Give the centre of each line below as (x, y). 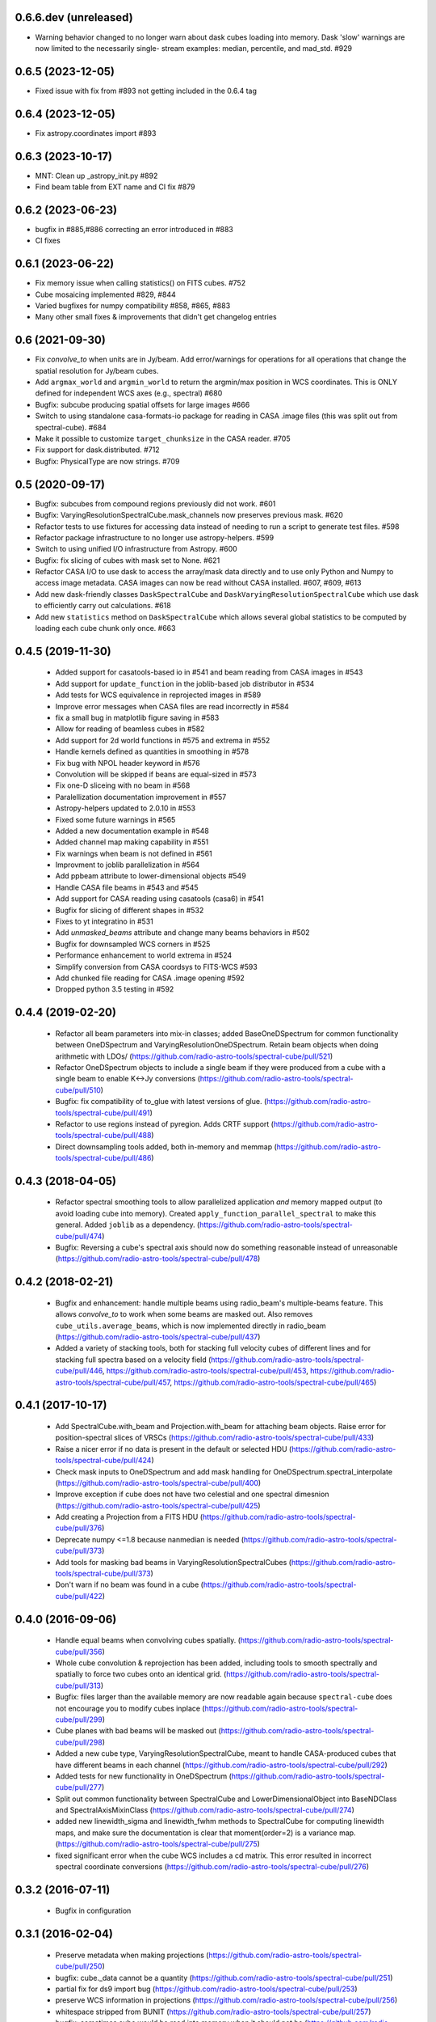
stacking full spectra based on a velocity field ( (133, 1360)
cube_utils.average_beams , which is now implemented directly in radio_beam (191, 1326)
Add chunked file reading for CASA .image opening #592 (150, 978)
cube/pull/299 (79, 1720)
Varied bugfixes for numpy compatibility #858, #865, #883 (133, 306)
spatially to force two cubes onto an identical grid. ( (141, 1674)
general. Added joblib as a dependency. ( (128, 1225)
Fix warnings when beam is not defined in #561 (134, 853)
